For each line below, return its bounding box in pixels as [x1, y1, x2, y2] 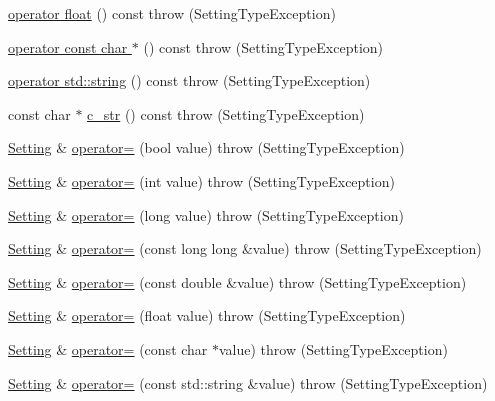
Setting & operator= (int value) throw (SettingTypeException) [8, 170, 395, 191]
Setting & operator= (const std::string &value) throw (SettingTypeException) [8, 372, 488, 393]
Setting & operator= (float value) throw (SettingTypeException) [8, 305, 406, 326]
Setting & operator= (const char [8, 338, 208, 359]
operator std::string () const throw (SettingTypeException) [8, 70, 371, 91]
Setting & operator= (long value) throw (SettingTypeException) [8, 204, 404, 225]
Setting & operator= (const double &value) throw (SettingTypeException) [8, 271, 467, 292]
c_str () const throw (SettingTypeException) [87, 103, 365, 124]
